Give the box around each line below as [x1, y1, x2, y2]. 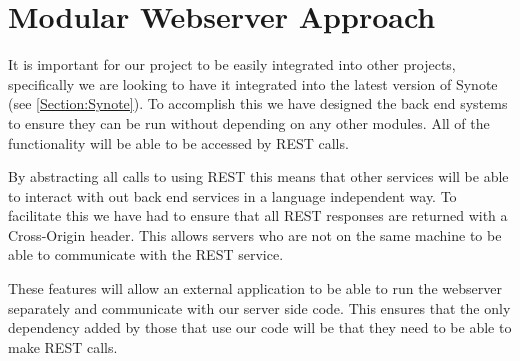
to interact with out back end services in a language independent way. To [8, 185, 457, 206]
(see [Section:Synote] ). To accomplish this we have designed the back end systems [8, 93, 508, 114]
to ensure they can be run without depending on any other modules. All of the [8, 112, 490, 133]
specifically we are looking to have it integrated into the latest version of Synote [8, 73, 498, 94]
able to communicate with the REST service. [8, 244, 284, 265]
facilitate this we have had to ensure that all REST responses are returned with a [8, 205, 508, 226]
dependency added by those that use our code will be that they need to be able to [8, 317, 512, 338]
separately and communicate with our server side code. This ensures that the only [8, 297, 511, 318]
